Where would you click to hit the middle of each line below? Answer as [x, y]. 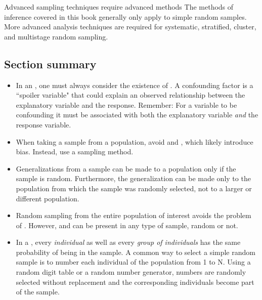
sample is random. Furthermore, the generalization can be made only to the [133, 178]
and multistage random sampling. [56, 36]
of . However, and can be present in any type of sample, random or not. [127, 225]
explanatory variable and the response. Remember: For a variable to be [126, 104]
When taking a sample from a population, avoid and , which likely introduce [135, 141]
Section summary [50, 63]
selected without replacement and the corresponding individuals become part [135, 282]
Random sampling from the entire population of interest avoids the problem [134, 215]
